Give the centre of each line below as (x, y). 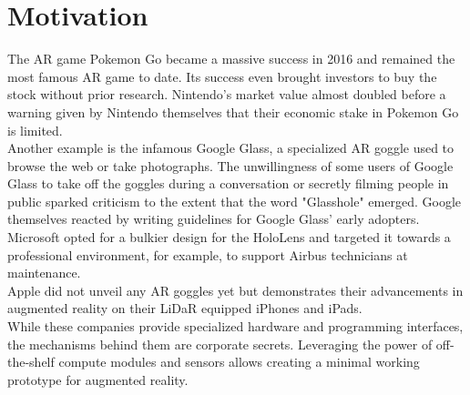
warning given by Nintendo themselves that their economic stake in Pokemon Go (233, 111)
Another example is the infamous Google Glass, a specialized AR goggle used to (231, 148)
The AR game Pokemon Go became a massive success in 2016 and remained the (231, 59)
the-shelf (31, 362)
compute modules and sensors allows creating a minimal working (239, 362)
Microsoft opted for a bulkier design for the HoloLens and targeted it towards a (229, 237)
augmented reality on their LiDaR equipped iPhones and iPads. (185, 308)
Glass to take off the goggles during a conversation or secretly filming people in (228, 183)
